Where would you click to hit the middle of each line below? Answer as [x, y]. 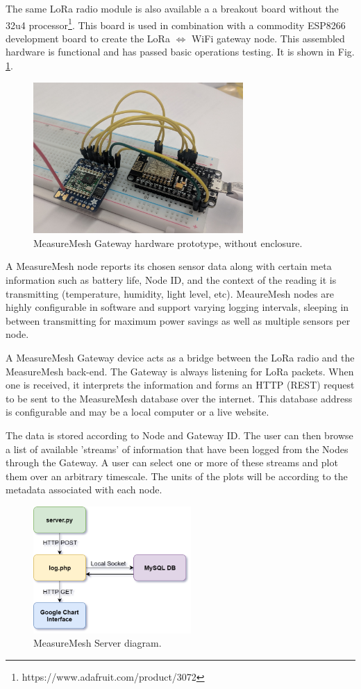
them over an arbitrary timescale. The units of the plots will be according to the [177, 476]
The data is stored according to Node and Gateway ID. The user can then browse [179, 435]
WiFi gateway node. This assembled [268, 38]
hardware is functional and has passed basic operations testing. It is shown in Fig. [180, 52]
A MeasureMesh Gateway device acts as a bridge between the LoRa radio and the [180, 357]
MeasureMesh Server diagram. [98, 643]
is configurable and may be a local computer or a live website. [137, 412]
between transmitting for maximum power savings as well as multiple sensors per [178, 320]
